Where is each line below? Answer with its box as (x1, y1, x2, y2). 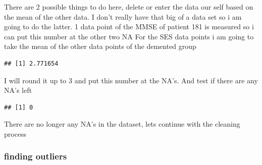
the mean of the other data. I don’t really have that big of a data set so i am (4, 11, 242, 22)
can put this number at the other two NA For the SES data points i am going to (4, 31, 254, 41)
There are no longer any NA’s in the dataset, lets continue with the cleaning (4, 119, 240, 129)
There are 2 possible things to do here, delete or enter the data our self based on (4, 2, 253, 12)
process (4, 128, 27, 139)
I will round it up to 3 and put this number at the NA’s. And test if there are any (4, 75, 258, 85)
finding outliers (4, 150, 67, 162)
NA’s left (4, 85, 32, 95)
